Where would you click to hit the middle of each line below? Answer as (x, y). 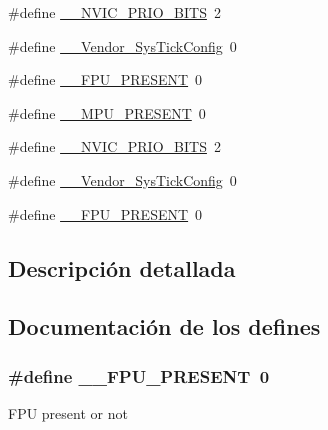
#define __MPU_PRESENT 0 (107, 112)
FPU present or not (68, 412)
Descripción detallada (122, 267)
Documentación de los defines (164, 326)
